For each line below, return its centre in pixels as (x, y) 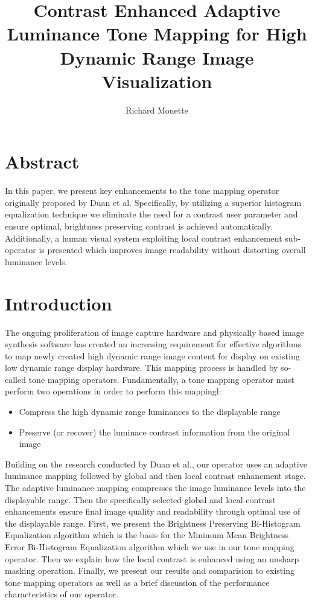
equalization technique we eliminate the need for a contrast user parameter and (151, 214)
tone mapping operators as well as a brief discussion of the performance (137, 582)
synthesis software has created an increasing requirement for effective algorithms (153, 344)
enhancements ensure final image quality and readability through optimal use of (153, 511)
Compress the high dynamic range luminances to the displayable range (150, 412)
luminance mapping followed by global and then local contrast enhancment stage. (155, 476)
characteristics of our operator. (62, 594)
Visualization (157, 81)
